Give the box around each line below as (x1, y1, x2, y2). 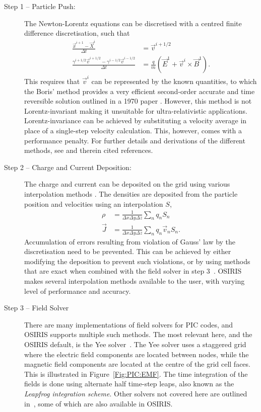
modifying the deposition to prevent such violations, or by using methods (24, 256, 250, 266)
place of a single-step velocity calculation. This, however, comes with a (24, 125, 242, 135)
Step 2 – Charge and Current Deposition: (4, 161, 132, 172)
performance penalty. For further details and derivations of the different (24, 135, 245, 145)
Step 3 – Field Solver (4, 302, 69, 313)
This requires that (24, 76, 80, 87)
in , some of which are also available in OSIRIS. (24, 398, 173, 408)
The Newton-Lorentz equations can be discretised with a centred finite (24, 18, 242, 28)
